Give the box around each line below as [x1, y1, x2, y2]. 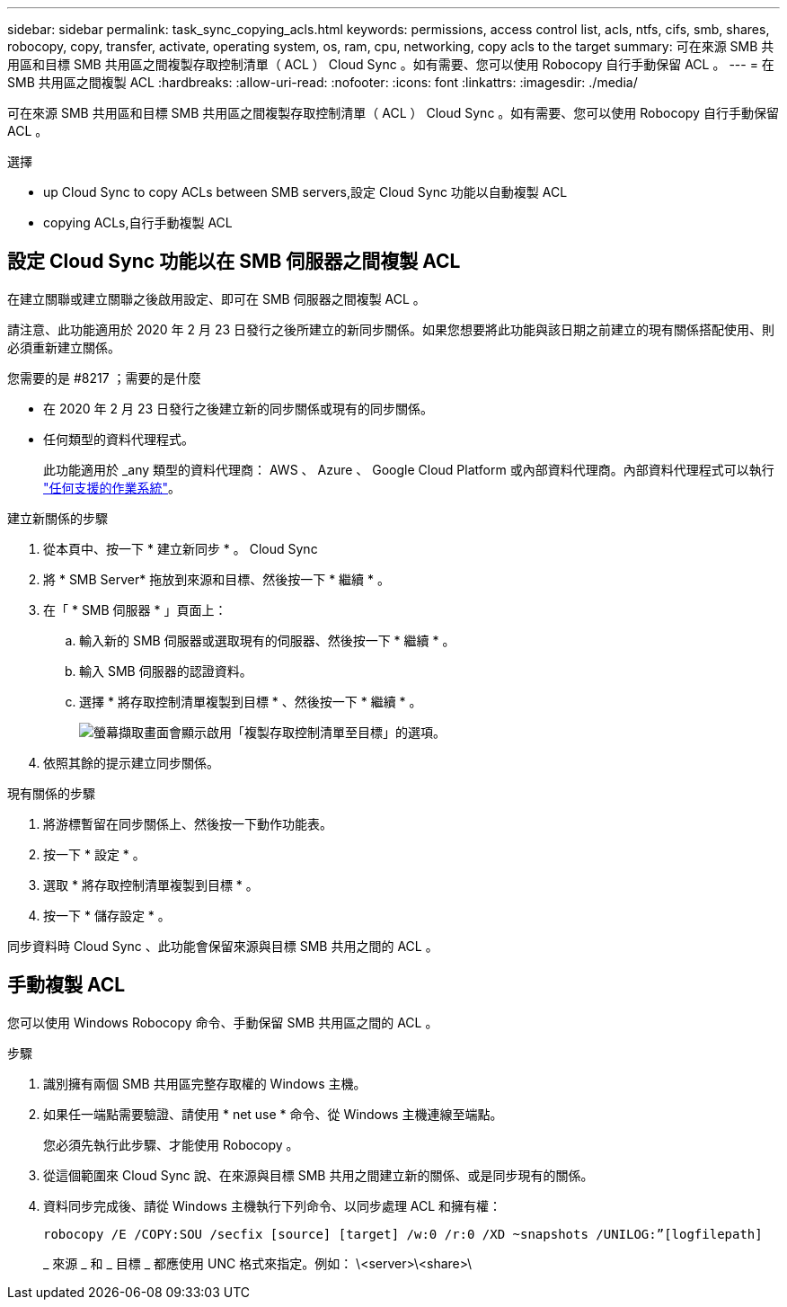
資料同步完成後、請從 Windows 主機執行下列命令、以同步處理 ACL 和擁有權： [43, 1197, 502, 1214]
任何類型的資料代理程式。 [43, 431, 194, 447]
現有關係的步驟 [7, 785, 95, 801]
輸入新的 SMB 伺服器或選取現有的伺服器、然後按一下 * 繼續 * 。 [79, 632, 455, 648]
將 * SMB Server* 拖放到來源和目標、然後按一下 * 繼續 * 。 [43, 571, 391, 587]
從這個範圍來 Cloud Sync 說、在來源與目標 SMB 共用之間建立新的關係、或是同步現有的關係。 [43, 1167, 594, 1183]
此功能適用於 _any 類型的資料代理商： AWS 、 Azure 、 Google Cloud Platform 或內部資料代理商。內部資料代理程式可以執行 [43, 461, 774, 477]
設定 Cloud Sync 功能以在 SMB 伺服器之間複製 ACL [7, 250, 461, 273]
